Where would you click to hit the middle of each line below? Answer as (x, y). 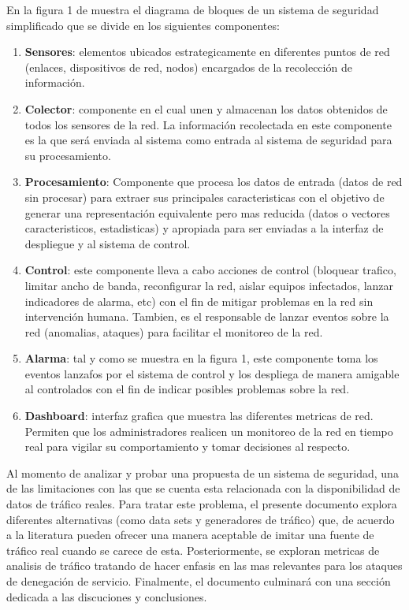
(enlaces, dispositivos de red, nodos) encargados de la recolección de (188, 67)
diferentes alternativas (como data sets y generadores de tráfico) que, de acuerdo (201, 519)
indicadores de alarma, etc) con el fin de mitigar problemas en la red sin (199, 301)
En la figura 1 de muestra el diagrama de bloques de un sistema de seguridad (193, 9)
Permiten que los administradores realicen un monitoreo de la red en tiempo (209, 431)
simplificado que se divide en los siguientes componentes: (143, 25)
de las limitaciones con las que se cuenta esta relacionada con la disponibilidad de (203, 488)
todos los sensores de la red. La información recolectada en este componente (208, 124)
